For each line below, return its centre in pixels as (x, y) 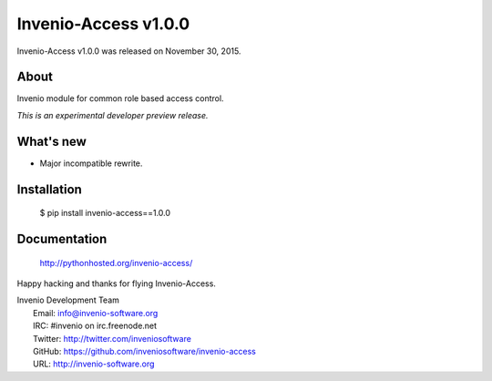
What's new (51, 141)
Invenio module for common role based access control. (120, 98)
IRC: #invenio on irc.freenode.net (95, 326)
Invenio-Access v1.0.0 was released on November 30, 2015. (129, 51)
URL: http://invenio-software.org (94, 364)
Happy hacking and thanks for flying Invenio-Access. (116, 283)
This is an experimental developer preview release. (113, 115)
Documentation (62, 238)
